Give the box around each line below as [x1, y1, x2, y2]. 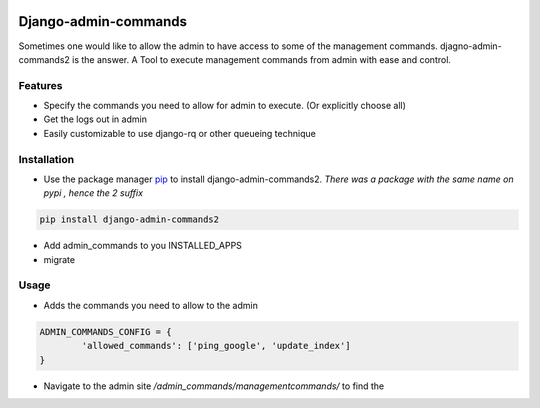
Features [18, 78, 63, 92]
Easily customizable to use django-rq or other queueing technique [43, 127, 317, 139]
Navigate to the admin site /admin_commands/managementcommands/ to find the [43, 380, 385, 392]
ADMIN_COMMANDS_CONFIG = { [39, 326, 172, 337]
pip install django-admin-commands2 [39, 214, 220, 225]
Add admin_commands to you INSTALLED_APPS [43, 240, 242, 252]
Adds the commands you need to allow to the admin [43, 299, 259, 311]
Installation [18, 152, 75, 166]
